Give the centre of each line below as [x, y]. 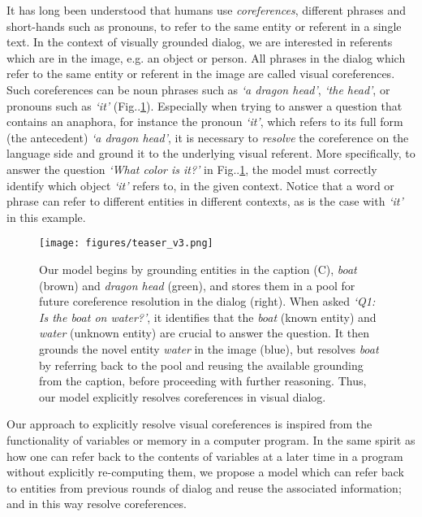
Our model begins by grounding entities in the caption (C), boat [198, 269]
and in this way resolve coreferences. [97, 504]
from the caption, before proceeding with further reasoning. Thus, [203, 381]
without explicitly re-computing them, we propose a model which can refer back [205, 472]
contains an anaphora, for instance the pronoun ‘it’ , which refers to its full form [205, 122]
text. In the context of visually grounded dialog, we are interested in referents [200, 42]
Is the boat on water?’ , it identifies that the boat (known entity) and [208, 317]
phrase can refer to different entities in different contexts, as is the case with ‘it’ [205, 201]
